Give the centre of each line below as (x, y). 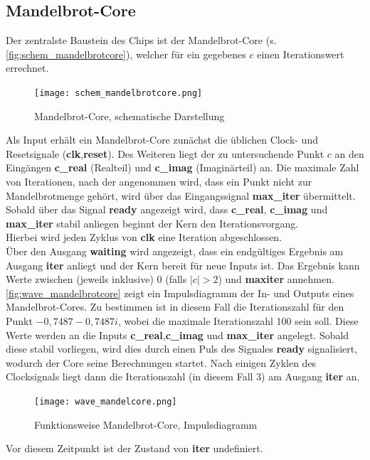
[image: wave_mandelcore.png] (106, 401)
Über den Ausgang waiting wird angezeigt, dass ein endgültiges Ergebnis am (175, 251)
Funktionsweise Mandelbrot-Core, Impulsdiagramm (146, 424)
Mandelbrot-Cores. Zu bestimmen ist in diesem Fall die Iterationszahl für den (175, 307)
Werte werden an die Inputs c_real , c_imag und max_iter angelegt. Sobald (178, 335)
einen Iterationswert (301, 54)
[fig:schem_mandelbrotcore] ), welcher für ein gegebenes (126, 54)
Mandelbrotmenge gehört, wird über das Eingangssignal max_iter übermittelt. (181, 195)
